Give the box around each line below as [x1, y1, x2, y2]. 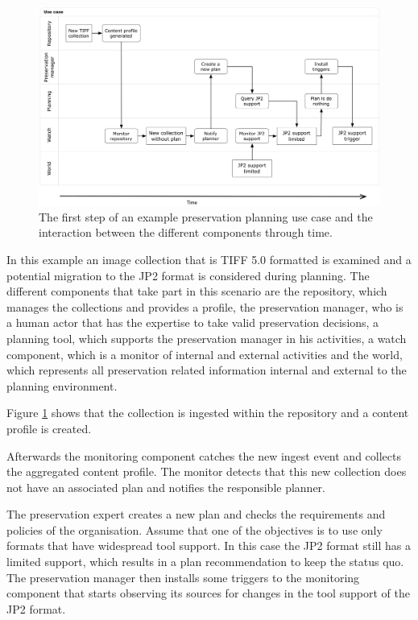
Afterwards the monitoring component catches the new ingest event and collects [6, 447, 401, 464]
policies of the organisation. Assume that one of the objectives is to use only [6, 521, 383, 538]
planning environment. [6, 377, 118, 394]
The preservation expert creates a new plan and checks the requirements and [6, 506, 386, 523]
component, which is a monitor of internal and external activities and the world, [6, 345, 403, 362]
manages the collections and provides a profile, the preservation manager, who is [6, 298, 404, 315]
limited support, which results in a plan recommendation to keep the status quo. [6, 553, 404, 570]
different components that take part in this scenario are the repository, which [6, 283, 387, 300]
